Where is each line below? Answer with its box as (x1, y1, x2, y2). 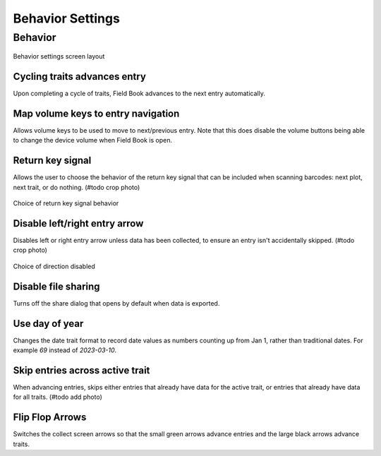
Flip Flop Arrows (13, 412, 87, 424)
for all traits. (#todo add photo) (13, 392, 102, 402)
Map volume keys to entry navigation (13, 107, 180, 119)
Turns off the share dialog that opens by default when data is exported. (13, 299, 220, 307)
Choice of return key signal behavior (13, 199, 119, 208)
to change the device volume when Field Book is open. (13, 136, 173, 145)
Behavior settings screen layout (13, 52, 105, 61)
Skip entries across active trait (13, 364, 150, 376)
